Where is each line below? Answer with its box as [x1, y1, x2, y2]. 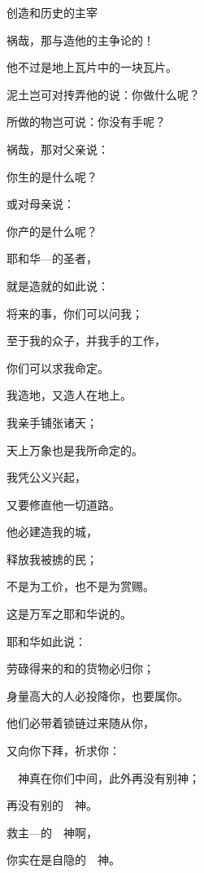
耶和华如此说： [7, 632, 86, 649]
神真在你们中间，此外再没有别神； [17, 769, 200, 786]
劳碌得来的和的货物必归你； [7, 660, 154, 677]
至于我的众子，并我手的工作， [7, 332, 166, 349]
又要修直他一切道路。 [7, 495, 120, 513]
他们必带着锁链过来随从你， [7, 714, 154, 731]
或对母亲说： [7, 195, 75, 212]
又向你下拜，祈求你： [7, 742, 120, 759]
